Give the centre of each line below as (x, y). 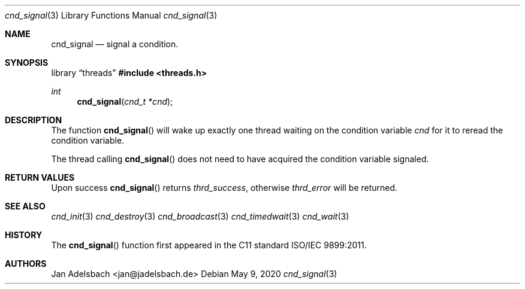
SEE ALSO (25, 206)
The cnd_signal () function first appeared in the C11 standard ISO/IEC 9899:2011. (209, 245)
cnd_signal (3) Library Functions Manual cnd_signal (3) (111, 15)
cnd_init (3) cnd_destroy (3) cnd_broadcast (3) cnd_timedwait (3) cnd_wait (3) (200, 216)
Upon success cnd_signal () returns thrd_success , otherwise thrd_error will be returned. (224, 188)
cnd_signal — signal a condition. (115, 44)
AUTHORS (26, 264)
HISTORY (24, 235)
